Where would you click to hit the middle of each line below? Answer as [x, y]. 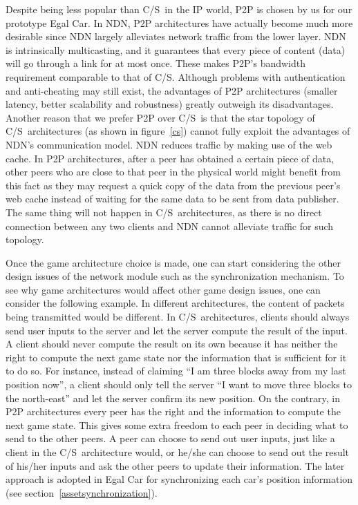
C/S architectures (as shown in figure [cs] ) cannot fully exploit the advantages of [178, 131]
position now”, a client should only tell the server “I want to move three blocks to [179, 384]
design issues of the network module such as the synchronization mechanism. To [175, 276]
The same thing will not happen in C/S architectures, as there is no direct [164, 212]
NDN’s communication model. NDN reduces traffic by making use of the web [169, 144]
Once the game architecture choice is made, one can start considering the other [173, 262]
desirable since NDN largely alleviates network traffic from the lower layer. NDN [176, 36]
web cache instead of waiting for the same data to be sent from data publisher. [172, 199]
